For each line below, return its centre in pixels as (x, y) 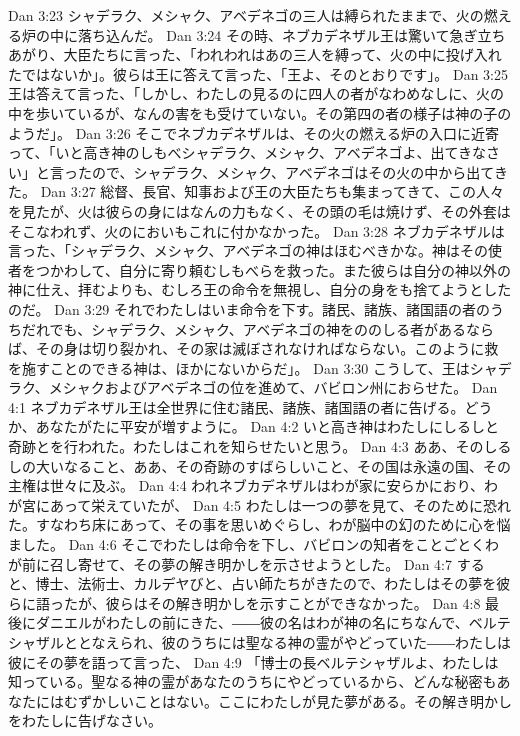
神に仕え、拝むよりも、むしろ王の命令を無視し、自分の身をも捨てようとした (260, 289)
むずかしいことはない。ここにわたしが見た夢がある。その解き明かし (287, 700)
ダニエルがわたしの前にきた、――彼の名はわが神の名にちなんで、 (252, 622)
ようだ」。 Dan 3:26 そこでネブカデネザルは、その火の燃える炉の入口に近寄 (253, 132)
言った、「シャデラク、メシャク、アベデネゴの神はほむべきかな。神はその (248, 250)
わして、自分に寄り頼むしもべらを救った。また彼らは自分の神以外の (287, 269)
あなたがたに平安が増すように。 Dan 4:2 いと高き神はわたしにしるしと (267, 426)
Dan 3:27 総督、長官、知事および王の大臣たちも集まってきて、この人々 (272, 191)
